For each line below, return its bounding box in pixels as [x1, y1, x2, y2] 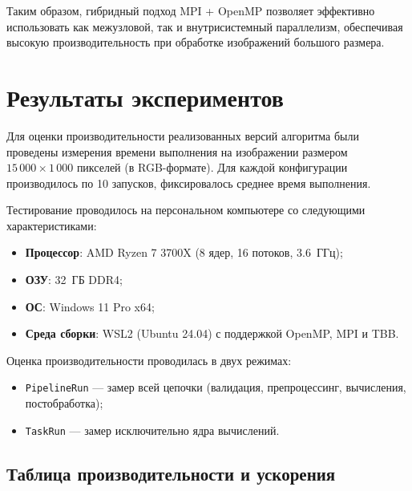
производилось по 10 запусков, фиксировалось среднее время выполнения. [6, 174, 371, 191]
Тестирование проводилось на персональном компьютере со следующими [6, 201, 366, 218]
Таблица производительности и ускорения [6, 461, 336, 485]
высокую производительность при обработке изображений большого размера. [6, 34, 385, 51]
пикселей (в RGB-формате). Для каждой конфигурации [76, 159, 348, 176]
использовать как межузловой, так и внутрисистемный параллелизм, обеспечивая [6, 18, 403, 34]
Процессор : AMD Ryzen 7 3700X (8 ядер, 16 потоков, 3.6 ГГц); [25, 244, 343, 261]
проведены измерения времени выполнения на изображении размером [6, 143, 348, 160]
